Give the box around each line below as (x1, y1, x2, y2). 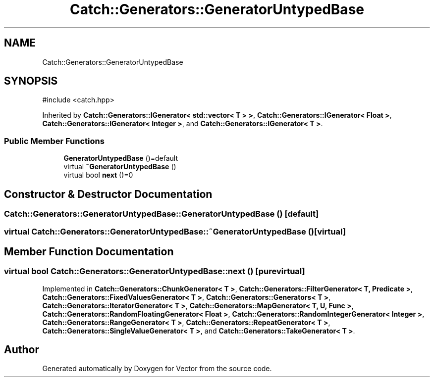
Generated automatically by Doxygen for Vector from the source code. (42, 364, 272, 373)
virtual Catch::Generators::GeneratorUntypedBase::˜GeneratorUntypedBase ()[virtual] (4, 227, 346, 237)
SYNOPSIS (4, 75, 58, 88)
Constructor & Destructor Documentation (4, 188, 213, 200)
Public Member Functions (4, 136, 105, 146)
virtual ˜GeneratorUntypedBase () (63, 162, 176, 171)
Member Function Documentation (4, 245, 174, 258)
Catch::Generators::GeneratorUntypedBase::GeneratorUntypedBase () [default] (4, 209, 319, 219)
